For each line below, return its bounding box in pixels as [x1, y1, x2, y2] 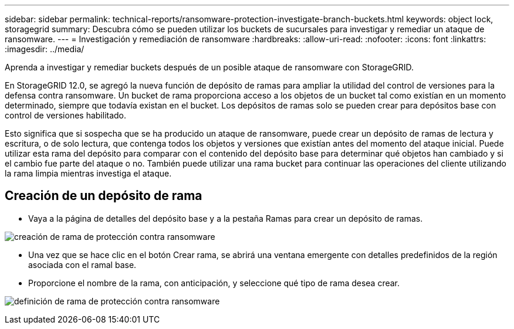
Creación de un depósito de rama [5, 188, 202, 203]
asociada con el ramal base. [28, 259, 137, 270]
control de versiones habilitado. [5, 110, 127, 120]
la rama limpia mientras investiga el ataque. [5, 168, 172, 178]
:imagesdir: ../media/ [5, 44, 84, 54]
